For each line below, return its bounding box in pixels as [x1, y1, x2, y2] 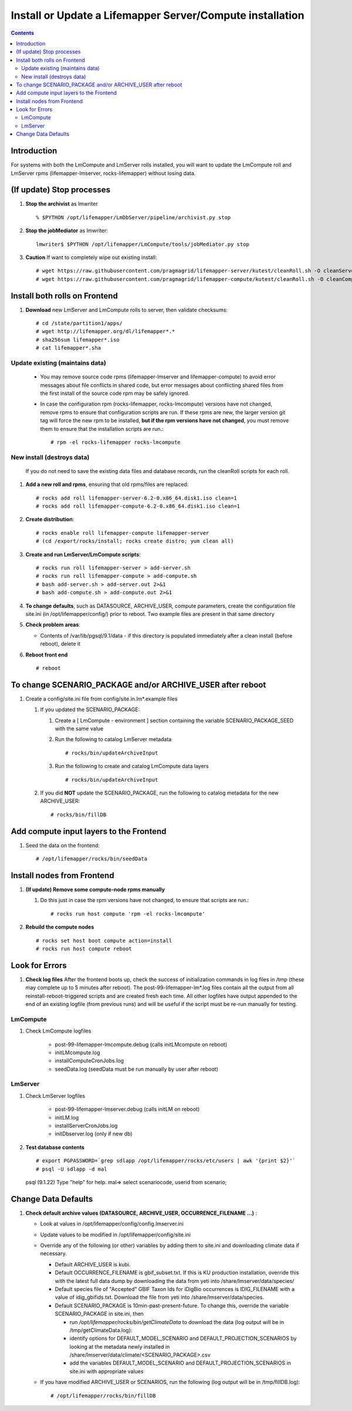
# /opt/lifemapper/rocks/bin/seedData [36, 856, 148, 862]
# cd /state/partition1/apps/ [36, 320, 123, 327]
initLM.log [55, 1114, 79, 1121]
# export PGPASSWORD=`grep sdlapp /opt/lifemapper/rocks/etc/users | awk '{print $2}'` [36, 1158, 296, 1164]
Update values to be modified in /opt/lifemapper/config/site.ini [40, 1231, 191, 1238]
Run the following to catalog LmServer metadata [55, 736, 172, 743]
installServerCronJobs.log [55, 1122, 118, 1129]
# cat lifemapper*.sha [36, 344, 101, 351]
